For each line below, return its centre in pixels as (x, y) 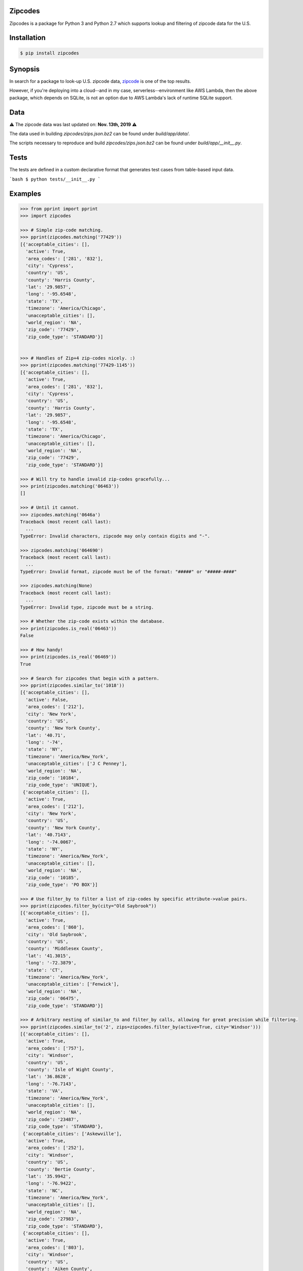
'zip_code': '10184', (53, 778)
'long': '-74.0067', (51, 842)
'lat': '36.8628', (48, 1077)
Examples (25, 193)
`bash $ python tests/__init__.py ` (55, 179)
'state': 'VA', (44, 1091)
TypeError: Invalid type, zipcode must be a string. (87, 607)
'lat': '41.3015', (48, 956)
